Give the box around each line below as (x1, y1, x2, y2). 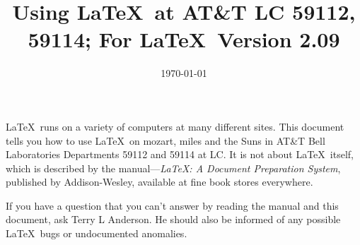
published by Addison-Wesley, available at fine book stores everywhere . (6, 174, 313, 189)
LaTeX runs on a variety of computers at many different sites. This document (6, 119, 344, 133)
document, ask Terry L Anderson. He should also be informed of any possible (6, 212, 341, 227)
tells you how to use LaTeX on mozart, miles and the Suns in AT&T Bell (6, 133, 325, 148)
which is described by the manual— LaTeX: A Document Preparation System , (6, 160, 341, 175)
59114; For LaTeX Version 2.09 (28, 25, 340, 54)
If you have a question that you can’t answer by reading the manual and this (6, 198, 339, 213)
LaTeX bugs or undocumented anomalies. (6, 226, 187, 241)
